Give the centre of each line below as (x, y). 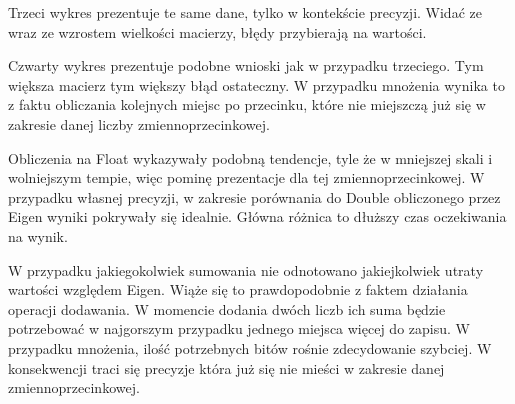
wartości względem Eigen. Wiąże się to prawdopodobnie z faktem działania (238, 289)
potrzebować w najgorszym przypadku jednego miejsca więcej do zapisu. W (239, 328)
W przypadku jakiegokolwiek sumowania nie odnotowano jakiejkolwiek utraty (246, 269)
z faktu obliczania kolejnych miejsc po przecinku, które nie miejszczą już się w (247, 104)
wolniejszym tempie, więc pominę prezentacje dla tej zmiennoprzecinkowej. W (246, 177)
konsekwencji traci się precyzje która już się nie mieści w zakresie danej (226, 367)
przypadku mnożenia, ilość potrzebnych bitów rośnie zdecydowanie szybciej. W (250, 347)
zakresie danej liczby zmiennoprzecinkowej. (139, 123)
